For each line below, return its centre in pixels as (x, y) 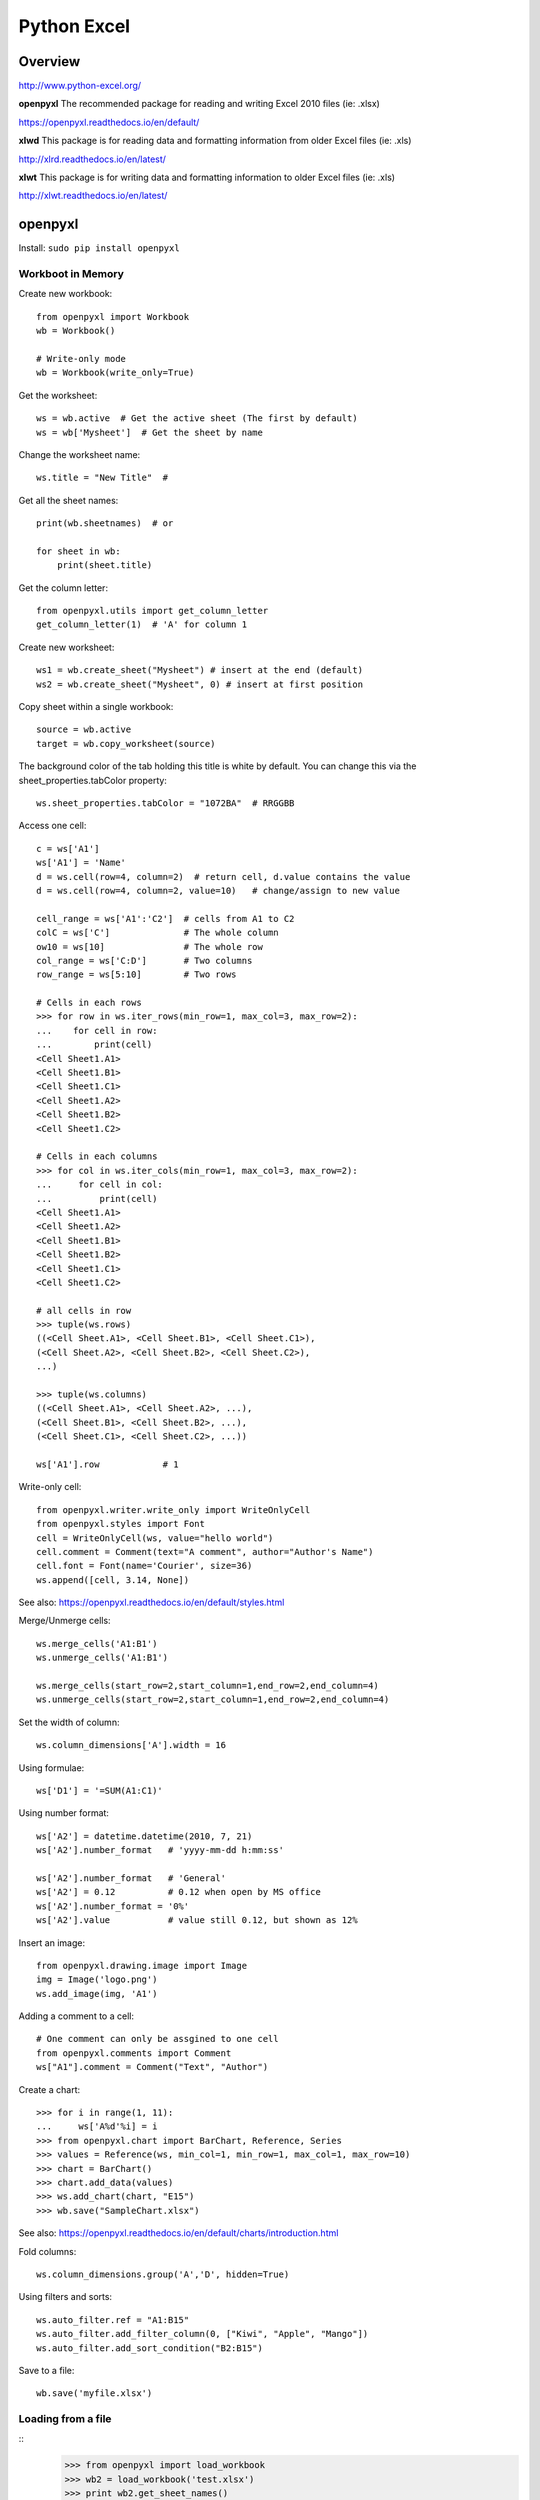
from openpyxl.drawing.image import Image (142, 1965)
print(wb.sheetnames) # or (105, 523)
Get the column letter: (63, 587)
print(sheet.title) (104, 565)
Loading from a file (65, 2419)
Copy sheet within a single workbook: (96, 707)
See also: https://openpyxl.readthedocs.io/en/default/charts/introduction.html (178, 2233)
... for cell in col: (100, 1184)
